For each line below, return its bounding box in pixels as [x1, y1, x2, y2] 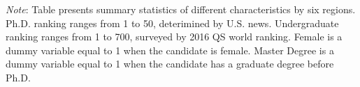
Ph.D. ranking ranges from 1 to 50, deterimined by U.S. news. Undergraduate [6, 15, 339, 30]
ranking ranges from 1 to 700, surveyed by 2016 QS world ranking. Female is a [6, 29, 343, 44]
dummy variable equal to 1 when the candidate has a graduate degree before [6, 56, 334, 71]
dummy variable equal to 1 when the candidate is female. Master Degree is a [6, 42, 334, 57]
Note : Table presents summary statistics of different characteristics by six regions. [6, 2, 356, 16]
